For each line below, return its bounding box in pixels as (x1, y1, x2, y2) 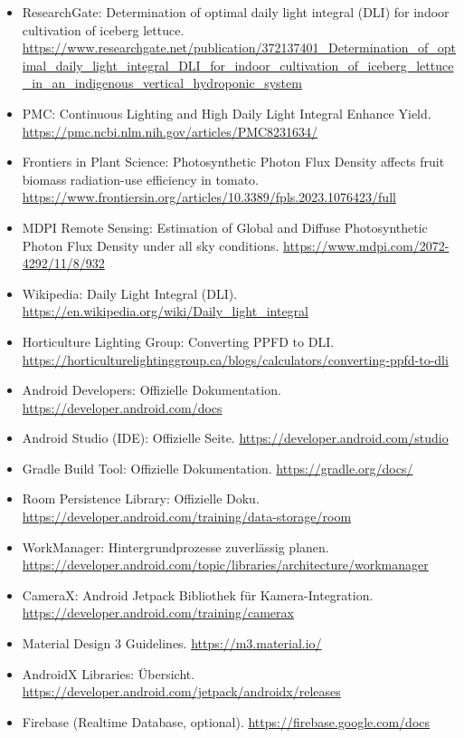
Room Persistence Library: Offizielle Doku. (22, 489, 260, 508)
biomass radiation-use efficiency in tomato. (22, 169, 259, 188)
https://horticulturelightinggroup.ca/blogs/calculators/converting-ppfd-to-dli (22, 350, 449, 369)
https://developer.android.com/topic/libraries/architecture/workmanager (22, 555, 429, 574)
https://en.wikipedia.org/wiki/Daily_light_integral (22, 302, 308, 321)
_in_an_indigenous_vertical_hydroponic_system (22, 73, 302, 92)
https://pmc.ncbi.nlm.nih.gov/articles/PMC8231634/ (22, 121, 318, 140)
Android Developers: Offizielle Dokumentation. (22, 380, 281, 399)
